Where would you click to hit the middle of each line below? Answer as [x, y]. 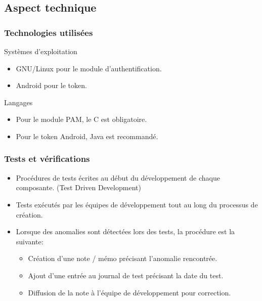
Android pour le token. [51, 85]
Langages [18, 102]
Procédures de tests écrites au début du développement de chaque [118, 177]
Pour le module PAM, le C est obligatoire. [81, 119]
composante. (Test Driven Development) [78, 187]
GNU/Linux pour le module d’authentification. [89, 68]
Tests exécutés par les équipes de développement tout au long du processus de [137, 204]
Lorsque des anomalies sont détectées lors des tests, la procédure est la [125, 231]
